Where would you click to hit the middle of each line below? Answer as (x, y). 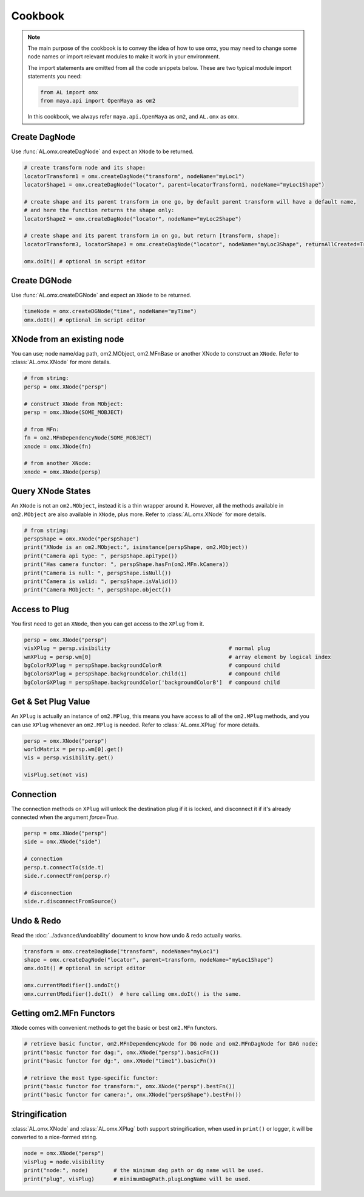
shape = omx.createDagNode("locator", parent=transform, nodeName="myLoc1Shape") (149, 960)
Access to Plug (40, 609)
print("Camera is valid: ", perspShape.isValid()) (101, 581)
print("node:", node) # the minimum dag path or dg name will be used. (144, 1171)
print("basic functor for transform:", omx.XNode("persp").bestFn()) (130, 1086)
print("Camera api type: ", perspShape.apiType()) (101, 556)
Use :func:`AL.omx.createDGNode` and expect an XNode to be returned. (101, 295)
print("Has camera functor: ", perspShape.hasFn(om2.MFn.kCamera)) (126, 564)
